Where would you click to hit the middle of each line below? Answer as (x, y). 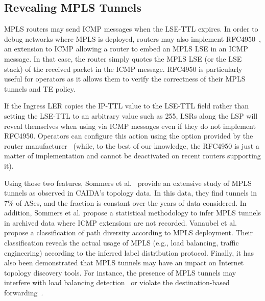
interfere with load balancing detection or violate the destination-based (117, 282)
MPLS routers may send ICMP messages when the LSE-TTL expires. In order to (131, 29)
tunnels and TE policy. (40, 88)
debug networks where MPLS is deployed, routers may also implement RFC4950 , (132, 38)
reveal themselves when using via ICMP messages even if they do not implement (130, 126)
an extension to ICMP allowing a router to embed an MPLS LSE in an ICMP (126, 49)
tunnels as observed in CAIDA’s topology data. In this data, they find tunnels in (131, 193)
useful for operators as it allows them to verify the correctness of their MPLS (125, 79)
